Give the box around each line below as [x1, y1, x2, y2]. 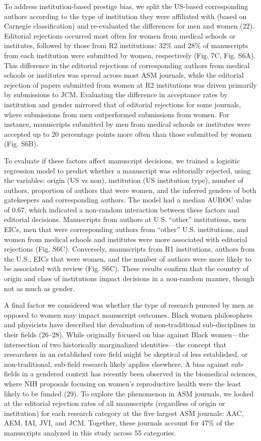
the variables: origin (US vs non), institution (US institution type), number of [4, 175, 243, 185]
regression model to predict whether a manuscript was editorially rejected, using [4, 165, 251, 175]
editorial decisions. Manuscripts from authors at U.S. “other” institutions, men [4, 214, 246, 225]
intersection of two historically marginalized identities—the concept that [4, 339, 226, 349]
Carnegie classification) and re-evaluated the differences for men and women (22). [4, 21, 254, 31]
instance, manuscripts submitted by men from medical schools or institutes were [4, 119, 251, 129]
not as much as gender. [4, 283, 75, 293]
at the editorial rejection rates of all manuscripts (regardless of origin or [4, 398, 225, 408]
